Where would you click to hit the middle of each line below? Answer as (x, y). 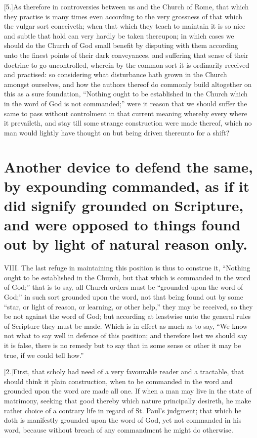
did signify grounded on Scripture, (124, 205)
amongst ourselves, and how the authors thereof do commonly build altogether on (128, 84)
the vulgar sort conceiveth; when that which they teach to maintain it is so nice (125, 26)
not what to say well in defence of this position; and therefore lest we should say (126, 335)
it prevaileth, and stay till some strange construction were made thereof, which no (128, 123)
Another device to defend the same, (128, 166)
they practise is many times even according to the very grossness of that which (123, 16)
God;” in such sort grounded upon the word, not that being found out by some (124, 296)
